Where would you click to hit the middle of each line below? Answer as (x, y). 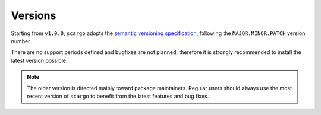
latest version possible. (39, 60)
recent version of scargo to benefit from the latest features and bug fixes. (118, 96)
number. (21, 41)
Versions (34, 15)
